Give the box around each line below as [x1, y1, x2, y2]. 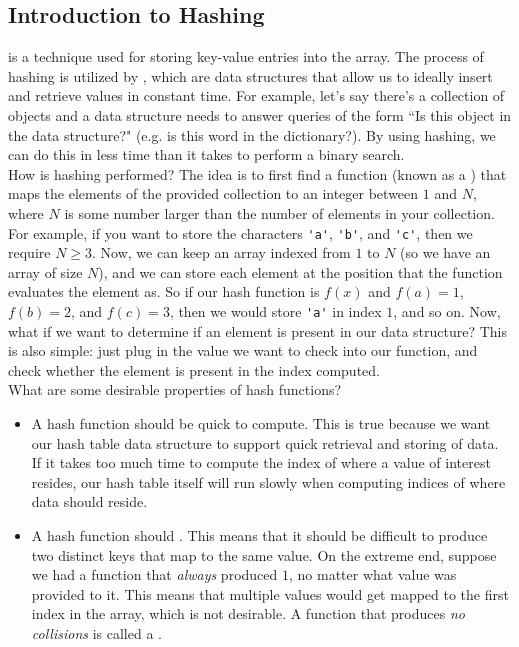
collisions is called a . [31, 622, 162, 643]
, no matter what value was [288, 564, 457, 585]
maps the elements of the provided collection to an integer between [8, 183, 419, 204]
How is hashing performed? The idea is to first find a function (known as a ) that [8, 163, 507, 184]
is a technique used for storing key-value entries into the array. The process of [8, 46, 484, 67]
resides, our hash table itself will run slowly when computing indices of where [31, 471, 506, 492]
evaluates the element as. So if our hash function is [8, 281, 320, 302]
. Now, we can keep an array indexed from [92, 242, 351, 263]
